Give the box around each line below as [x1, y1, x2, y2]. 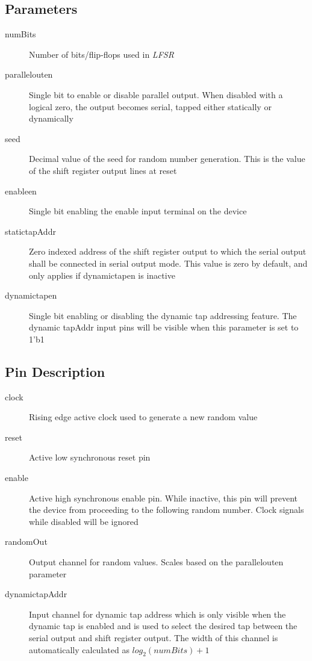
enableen [5, 184, 37, 197]
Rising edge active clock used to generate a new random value [29, 411, 258, 423]
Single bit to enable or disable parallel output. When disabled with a [29, 88, 283, 101]
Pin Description [5, 362, 105, 380]
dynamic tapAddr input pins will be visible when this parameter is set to [29, 321, 299, 334]
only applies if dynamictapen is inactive [29, 268, 175, 281]
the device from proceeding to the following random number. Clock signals [29, 503, 304, 516]
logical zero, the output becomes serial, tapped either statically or [29, 100, 272, 113]
